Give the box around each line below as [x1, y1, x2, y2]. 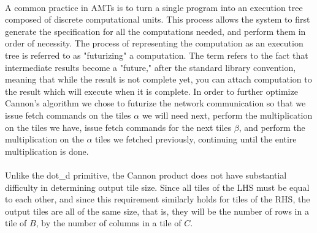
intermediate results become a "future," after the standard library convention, [5, 61, 296, 73]
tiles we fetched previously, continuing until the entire [95, 133, 297, 146]
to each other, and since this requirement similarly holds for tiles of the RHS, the [5, 193, 310, 205]
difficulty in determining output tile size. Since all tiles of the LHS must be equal [5, 180, 310, 193]
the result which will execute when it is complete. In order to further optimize [5, 84, 298, 97]
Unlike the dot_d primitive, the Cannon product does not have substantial [5, 168, 287, 181]
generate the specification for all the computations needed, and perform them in [5, 24, 306, 37]
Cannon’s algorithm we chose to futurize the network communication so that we [5, 97, 306, 109]
